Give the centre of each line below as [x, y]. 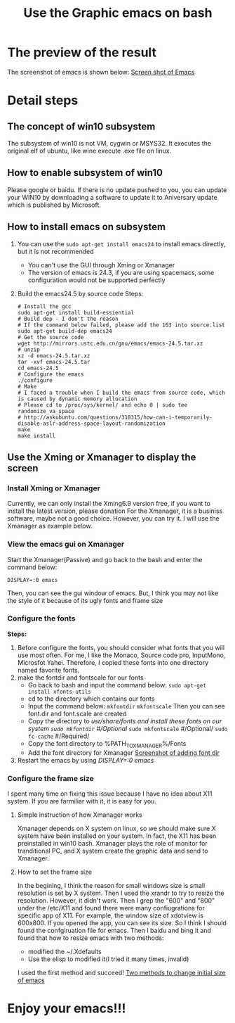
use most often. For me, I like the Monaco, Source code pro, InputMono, [121, 655]
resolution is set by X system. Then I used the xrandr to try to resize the [121, 893]
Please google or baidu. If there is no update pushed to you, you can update [117, 190]
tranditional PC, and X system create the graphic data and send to [113, 851]
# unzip [28, 350]
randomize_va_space [46, 411]
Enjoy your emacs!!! [67, 1009]
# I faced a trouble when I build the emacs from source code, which [121, 393]
